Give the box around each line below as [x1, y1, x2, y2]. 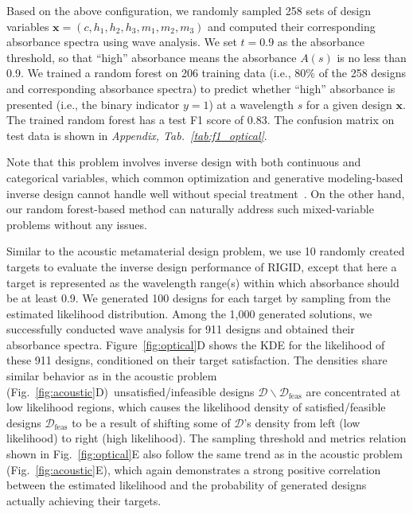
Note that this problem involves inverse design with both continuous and [6, 154, 361, 170]
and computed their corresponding [208, 18, 376, 34]
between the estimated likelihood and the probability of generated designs [6, 477, 367, 493]
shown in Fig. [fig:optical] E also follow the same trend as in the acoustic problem [6, 446, 403, 462]
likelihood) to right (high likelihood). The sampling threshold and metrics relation [6, 430, 407, 446]
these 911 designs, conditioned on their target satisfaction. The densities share [6, 352, 388, 368]
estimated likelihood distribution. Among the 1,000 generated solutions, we [6, 305, 372, 321]
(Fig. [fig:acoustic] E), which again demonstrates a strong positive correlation [6, 461, 381, 477]
